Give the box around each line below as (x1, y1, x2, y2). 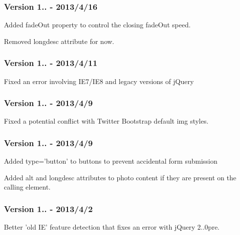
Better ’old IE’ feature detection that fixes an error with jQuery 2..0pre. (4, 222, 219, 232)
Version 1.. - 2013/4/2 (4, 202, 93, 214)
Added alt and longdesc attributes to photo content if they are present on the (4, 172, 237, 182)
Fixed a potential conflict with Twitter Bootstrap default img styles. (4, 116, 209, 126)
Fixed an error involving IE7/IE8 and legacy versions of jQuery (4, 76, 194, 86)
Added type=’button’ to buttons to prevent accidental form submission (4, 156, 218, 166)
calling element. (4, 182, 51, 192)
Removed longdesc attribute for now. (4, 36, 114, 46)
